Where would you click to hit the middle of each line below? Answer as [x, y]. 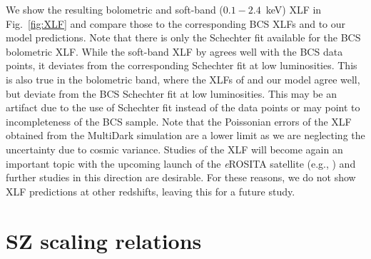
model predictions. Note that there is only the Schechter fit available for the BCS [183, 37]
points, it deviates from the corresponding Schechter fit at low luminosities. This [182, 65]
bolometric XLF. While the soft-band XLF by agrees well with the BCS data [174, 51]
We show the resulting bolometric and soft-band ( [115, 9]
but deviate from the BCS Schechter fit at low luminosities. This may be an [172, 93]
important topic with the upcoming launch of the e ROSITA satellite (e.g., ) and [181, 163]
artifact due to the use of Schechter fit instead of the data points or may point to [183, 107]
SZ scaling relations [104, 240]
